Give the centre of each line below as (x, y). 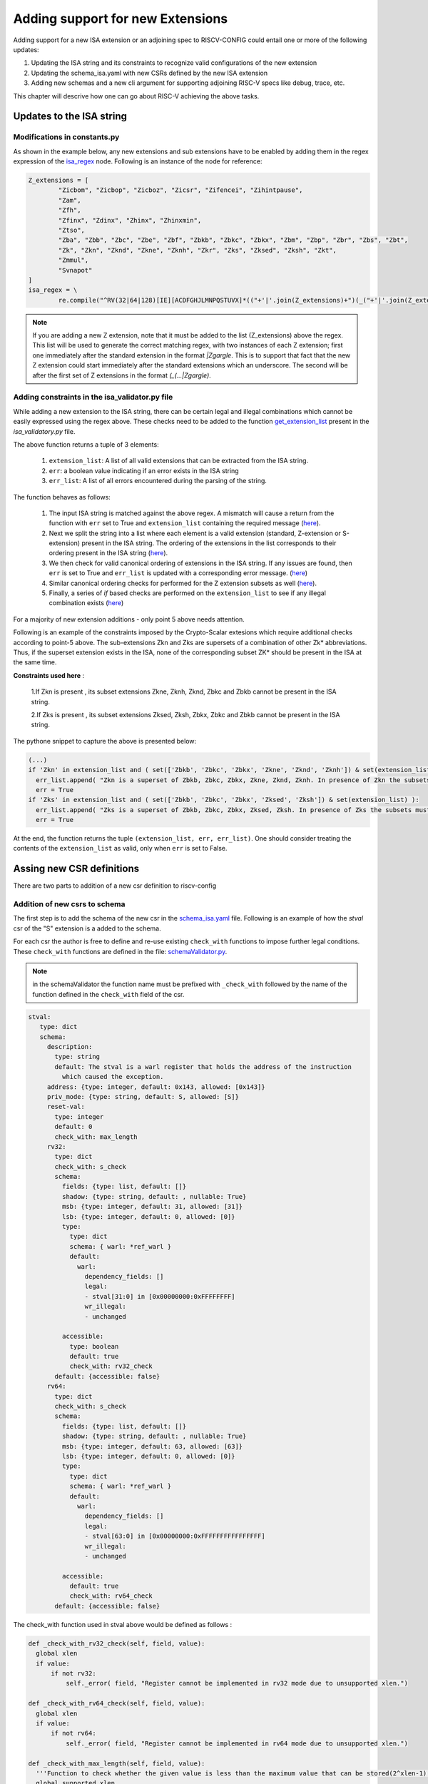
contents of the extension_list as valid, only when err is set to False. (120, 848)
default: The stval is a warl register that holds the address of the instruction (203, 1066)
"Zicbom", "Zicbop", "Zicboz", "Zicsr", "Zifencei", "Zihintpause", (180, 190)
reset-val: (66, 1107)
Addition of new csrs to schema (69, 904)
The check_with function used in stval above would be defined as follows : (123, 1624)
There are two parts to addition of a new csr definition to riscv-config (115, 886)
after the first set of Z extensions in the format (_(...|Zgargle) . (122, 375)
